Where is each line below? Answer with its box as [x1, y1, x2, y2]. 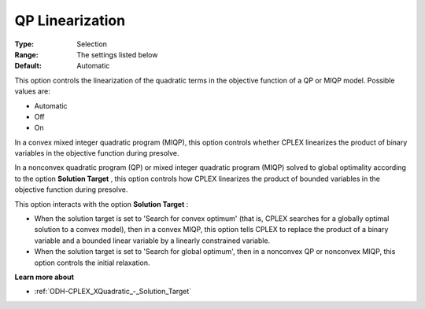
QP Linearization [14, 12, 126, 29]
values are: [14, 86, 50, 96]
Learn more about [14, 272, 75, 281]
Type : [14, 39, 35, 49]
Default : [14, 61, 42, 71]
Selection [76, 39, 108, 49]
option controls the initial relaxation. [34, 258, 150, 267]
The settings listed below [76, 50, 158, 59]
